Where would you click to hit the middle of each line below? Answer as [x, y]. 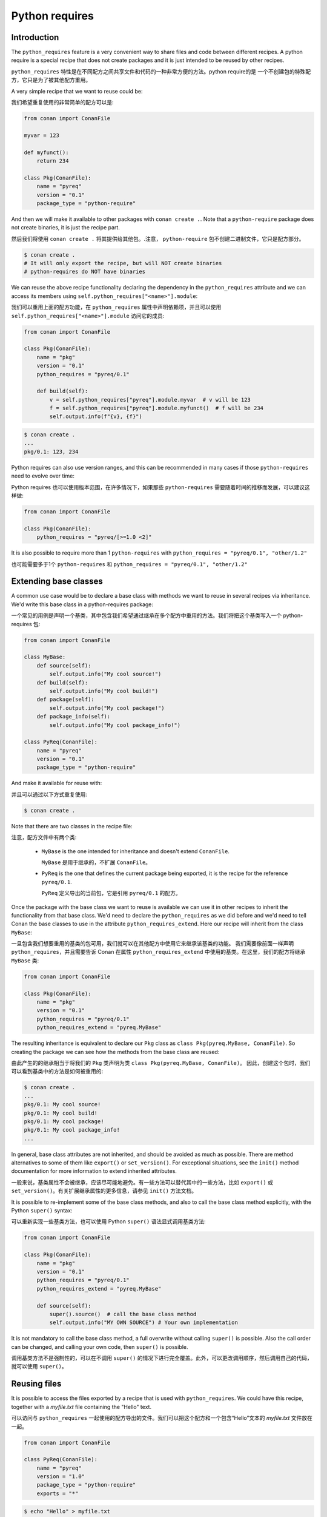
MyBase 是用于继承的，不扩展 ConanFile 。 [96, 862]
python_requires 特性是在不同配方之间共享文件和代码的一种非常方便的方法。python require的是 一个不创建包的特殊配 [161, 71]
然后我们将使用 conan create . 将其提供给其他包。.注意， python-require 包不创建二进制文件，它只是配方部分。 [158, 238]
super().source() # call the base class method [123, 1314]
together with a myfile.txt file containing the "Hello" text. [81, 1407]
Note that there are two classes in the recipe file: [72, 826]
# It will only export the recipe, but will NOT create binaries [123, 263]
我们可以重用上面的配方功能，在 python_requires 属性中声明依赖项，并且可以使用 [116, 307]
